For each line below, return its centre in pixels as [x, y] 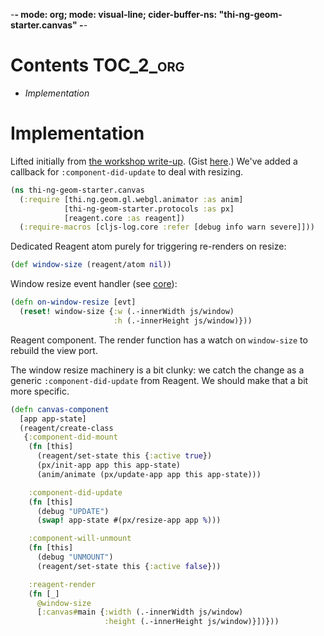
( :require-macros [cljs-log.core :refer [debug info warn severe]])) [167, 227]
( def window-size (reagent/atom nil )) [91, 265]
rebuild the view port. [54, 350]
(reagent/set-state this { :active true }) [124, 456]
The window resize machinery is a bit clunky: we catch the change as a [157, 370]
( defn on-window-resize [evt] [73, 302]
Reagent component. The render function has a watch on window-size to [159, 340]
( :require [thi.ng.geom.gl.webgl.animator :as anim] [131, 199]
